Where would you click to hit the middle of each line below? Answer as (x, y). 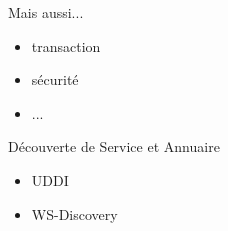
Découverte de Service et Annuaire (114, 146)
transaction (66, 45)
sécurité (55, 79)
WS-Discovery (74, 213)
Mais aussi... (46, 12)
